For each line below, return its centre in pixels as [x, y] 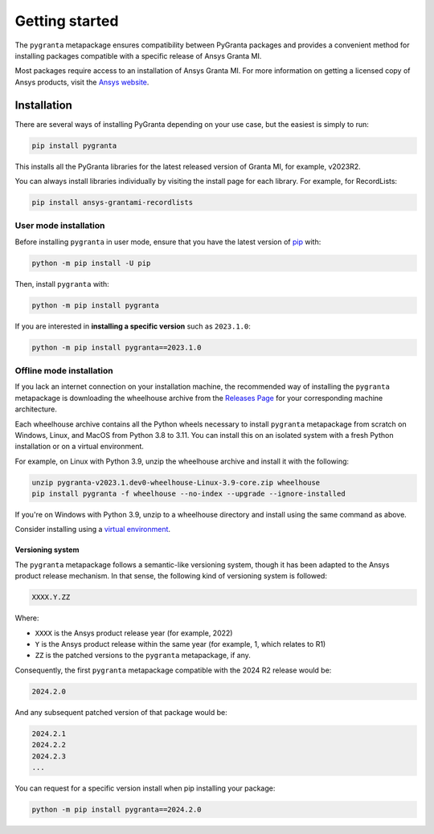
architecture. [36, 409]
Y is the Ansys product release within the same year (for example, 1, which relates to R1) [180, 644]
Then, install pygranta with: [62, 284]
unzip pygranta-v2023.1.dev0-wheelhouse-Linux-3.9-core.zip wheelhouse [176, 482]
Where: [27, 618]
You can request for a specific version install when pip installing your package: [145, 788]
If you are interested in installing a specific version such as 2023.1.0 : [133, 326]
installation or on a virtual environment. [80, 447]
